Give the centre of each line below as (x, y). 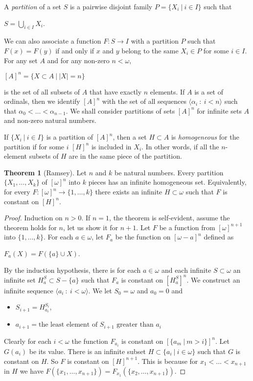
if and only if (75, 50)
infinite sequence (29, 290)
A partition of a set (33, 6)
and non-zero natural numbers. (50, 120)
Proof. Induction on (33, 218)
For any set (21, 60)
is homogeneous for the (205, 137)
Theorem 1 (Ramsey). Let (46, 172)
